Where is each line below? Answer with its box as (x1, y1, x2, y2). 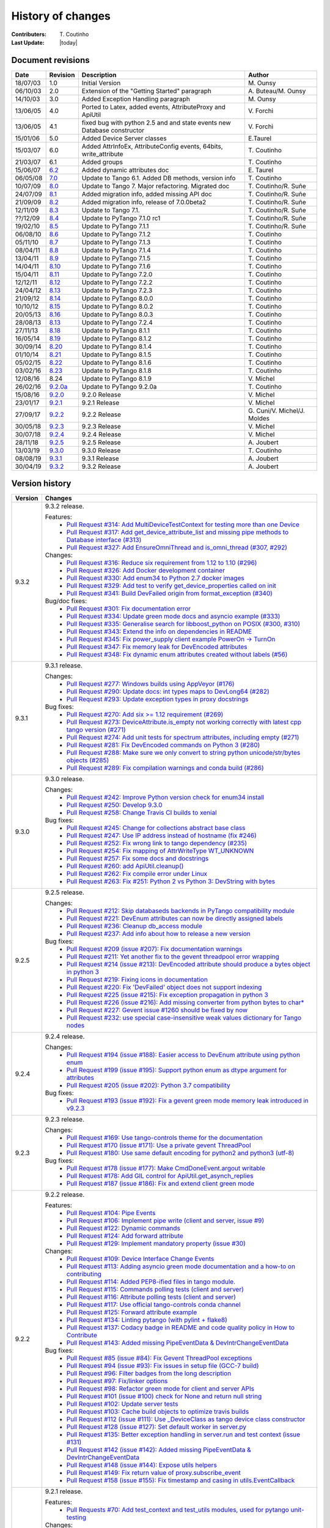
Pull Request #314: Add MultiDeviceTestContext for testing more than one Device (66, 520, 299, 529)
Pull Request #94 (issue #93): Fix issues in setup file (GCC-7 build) (66, 1362, 259, 1370)
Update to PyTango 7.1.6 (81, 262, 151, 270)
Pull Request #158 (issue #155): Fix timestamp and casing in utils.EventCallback (66, 1476, 295, 1485)
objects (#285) (66, 756, 109, 765)
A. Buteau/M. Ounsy (248, 86, 306, 95)
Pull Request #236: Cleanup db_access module (66, 922, 203, 930)
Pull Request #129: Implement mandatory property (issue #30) (66, 1240, 246, 1248)
